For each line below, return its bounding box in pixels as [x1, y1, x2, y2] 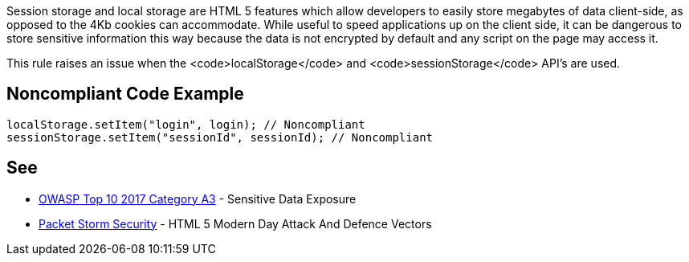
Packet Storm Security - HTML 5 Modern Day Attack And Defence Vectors [39, 216, 432, 231]
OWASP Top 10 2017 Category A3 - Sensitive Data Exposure [39, 191, 357, 206]
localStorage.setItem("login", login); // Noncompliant [6, 117, 365, 131]
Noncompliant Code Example [6, 84, 244, 104]
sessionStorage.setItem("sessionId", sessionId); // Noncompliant [6, 130, 434, 144]
